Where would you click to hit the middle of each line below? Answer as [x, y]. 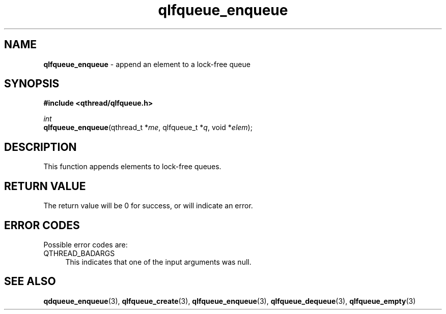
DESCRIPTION [40, 147]
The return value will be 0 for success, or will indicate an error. [148, 206]
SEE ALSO [30, 281]
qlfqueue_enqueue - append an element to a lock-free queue [147, 64]
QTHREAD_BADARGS [79, 253]
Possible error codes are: [86, 244]
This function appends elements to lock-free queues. [132, 167]
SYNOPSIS [32, 84]
